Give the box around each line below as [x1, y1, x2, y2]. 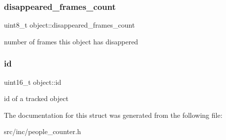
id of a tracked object [4, 93, 69, 104]
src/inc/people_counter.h [4, 126, 81, 137]
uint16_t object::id [4, 76, 61, 87]
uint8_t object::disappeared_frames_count [4, 20, 135, 30]
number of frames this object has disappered [4, 36, 138, 46]
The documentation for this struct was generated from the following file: [4, 109, 223, 120]
